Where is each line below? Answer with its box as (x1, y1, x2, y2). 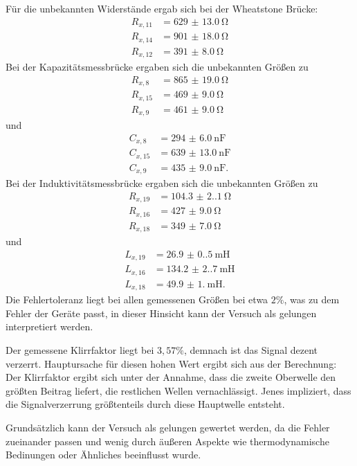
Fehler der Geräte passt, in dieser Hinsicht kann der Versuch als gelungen (6, 305, 317, 320)
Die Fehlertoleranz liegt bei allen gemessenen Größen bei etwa (6, 292, 268, 307)
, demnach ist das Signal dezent (183, 343, 318, 357)
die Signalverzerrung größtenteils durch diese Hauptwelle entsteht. (6, 397, 285, 411)
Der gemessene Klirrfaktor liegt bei (6, 343, 154, 357)
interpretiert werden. (6, 319, 93, 334)
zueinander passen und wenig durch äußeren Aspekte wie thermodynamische (6, 433, 329, 448)
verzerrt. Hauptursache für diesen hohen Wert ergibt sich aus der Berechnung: (6, 356, 337, 370)
